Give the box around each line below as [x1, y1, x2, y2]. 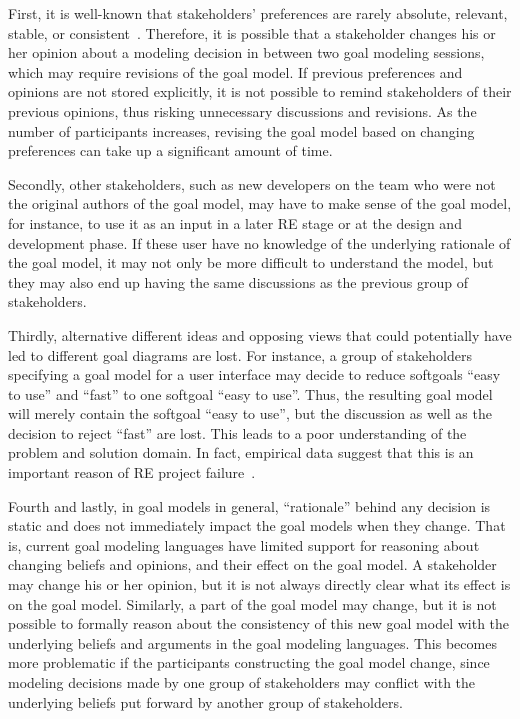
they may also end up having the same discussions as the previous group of [8, 271, 468, 292]
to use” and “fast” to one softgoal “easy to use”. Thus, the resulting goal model [8, 383, 493, 404]
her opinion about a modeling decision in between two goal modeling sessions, [8, 42, 485, 63]
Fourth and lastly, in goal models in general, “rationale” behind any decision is [8, 495, 491, 516]
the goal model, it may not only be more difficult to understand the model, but [8, 252, 494, 273]
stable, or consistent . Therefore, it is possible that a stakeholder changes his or [8, 22, 496, 43]
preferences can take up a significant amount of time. [8, 140, 333, 161]
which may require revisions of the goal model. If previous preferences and [8, 61, 463, 82]
